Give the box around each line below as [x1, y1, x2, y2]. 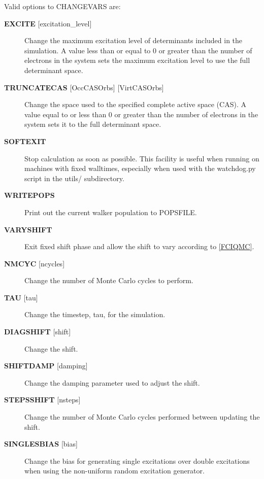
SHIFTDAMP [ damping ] [4, 360, 88, 371]
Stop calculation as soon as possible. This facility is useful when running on [24, 153, 259, 163]
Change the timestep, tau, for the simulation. [24, 309, 166, 320]
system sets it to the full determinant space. [24, 119, 161, 129]
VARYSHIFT [4, 224, 52, 234]
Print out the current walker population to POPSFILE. [24, 207, 197, 217]
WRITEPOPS [4, 190, 55, 200]
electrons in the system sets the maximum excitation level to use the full [24, 55, 250, 65]
